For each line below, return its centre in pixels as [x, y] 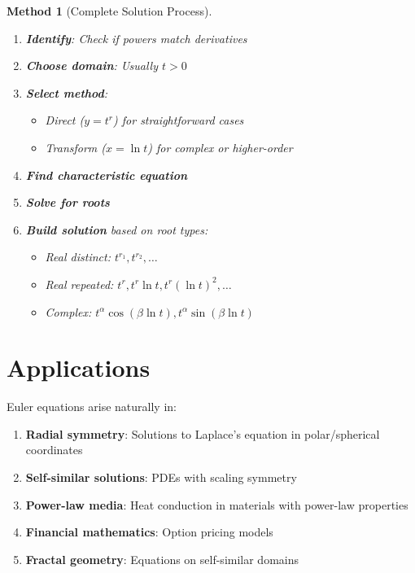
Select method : [67, 92]
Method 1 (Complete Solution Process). [109, 11]
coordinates [54, 450]
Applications [79, 367]
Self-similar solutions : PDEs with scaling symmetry [161, 477]
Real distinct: [78, 257]
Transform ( [76, 147]
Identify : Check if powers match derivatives [136, 38]
